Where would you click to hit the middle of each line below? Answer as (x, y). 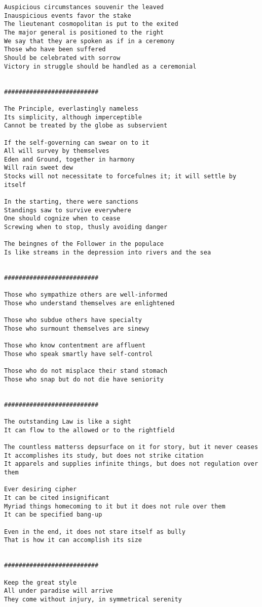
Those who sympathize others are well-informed (86, 295)
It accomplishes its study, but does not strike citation (104, 455)
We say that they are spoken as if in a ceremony (89, 41)
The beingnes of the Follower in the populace (84, 244)
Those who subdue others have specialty (73, 320)
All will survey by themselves (57, 151)
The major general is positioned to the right (84, 32)
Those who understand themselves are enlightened (89, 303)
